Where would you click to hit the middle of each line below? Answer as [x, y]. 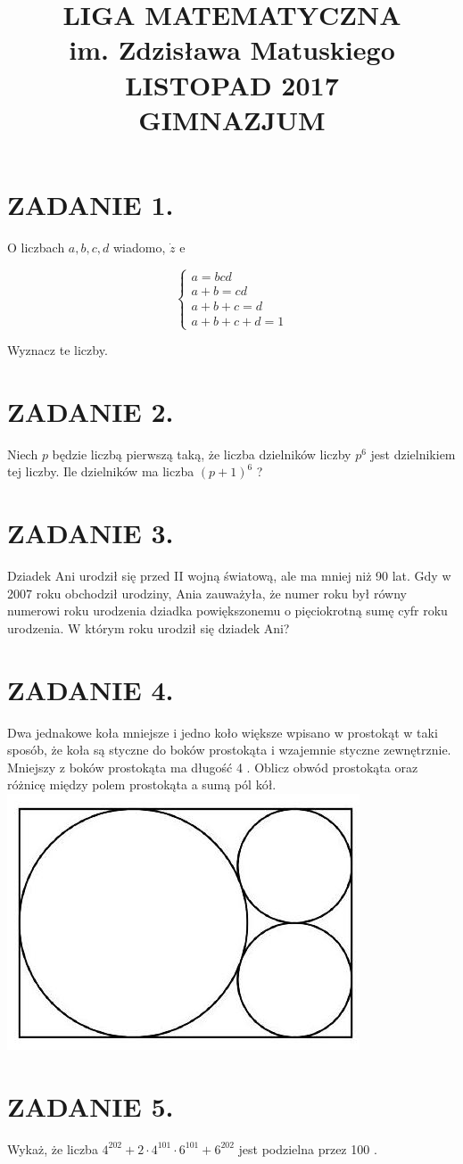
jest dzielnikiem [413, 454]
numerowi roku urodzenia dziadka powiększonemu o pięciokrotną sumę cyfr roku [227, 611]
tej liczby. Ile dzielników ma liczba [101, 471]
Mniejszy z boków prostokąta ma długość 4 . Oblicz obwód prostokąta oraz [213, 767]
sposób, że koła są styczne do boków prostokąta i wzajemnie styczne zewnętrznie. [229, 750]
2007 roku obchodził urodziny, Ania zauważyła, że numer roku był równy [207, 593]
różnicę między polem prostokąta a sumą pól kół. [142, 784]
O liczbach [36, 247]
